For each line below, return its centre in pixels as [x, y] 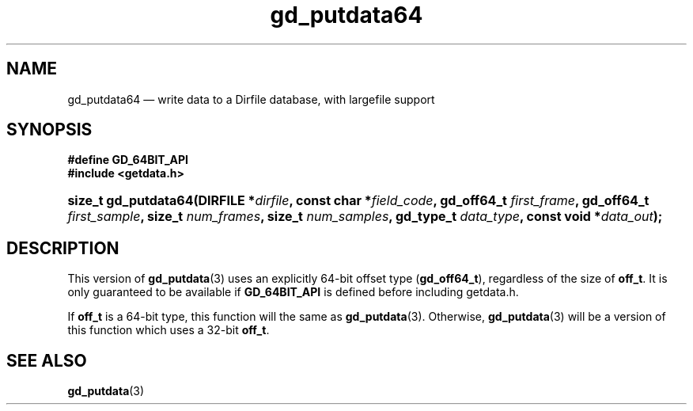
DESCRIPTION [63, 248]
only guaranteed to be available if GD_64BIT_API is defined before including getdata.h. [293, 292]
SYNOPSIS [49, 130]
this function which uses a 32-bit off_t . [169, 330]
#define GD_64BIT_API [128, 160]
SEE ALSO [47, 360]
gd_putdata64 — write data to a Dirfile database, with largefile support [251, 99]
